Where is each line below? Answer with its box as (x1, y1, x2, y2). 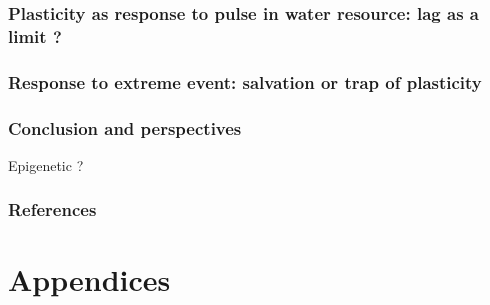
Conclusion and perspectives (8, 115, 242, 140)
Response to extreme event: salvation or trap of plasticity (8, 69, 482, 94)
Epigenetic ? (8, 154, 84, 175)
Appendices (8, 259, 171, 300)
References (8, 197, 97, 222)
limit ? (8, 23, 62, 48)
